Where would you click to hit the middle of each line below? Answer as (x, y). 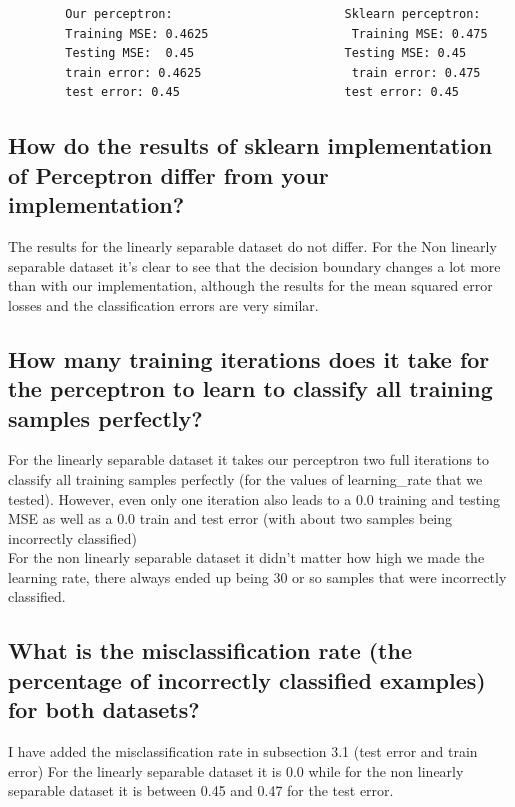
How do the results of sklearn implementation (250, 145)
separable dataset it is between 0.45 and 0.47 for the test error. (201, 790)
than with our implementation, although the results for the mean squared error (250, 285)
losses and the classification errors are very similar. (163, 304)
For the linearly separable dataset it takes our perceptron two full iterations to (249, 459)
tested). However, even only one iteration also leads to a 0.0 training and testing (254, 498)
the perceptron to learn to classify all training (250, 388)
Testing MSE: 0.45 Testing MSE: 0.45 (266, 53)
